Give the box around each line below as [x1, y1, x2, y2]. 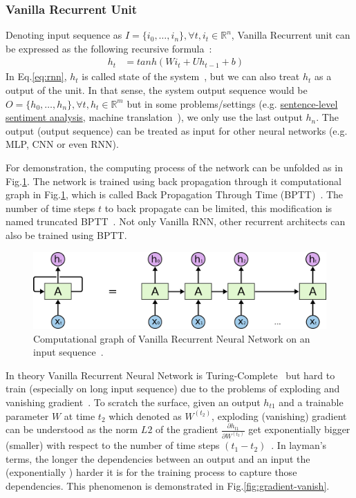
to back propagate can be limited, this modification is [104, 200, 332, 215]
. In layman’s [271, 438, 327, 452]
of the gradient [156, 422, 218, 437]
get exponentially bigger [248, 422, 350, 437]
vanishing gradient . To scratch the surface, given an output [6, 394, 261, 409]
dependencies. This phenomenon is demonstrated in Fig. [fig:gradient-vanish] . [6, 479, 330, 492]
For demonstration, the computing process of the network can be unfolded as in [6, 160, 343, 174]
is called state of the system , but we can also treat [82, 69, 300, 84]
